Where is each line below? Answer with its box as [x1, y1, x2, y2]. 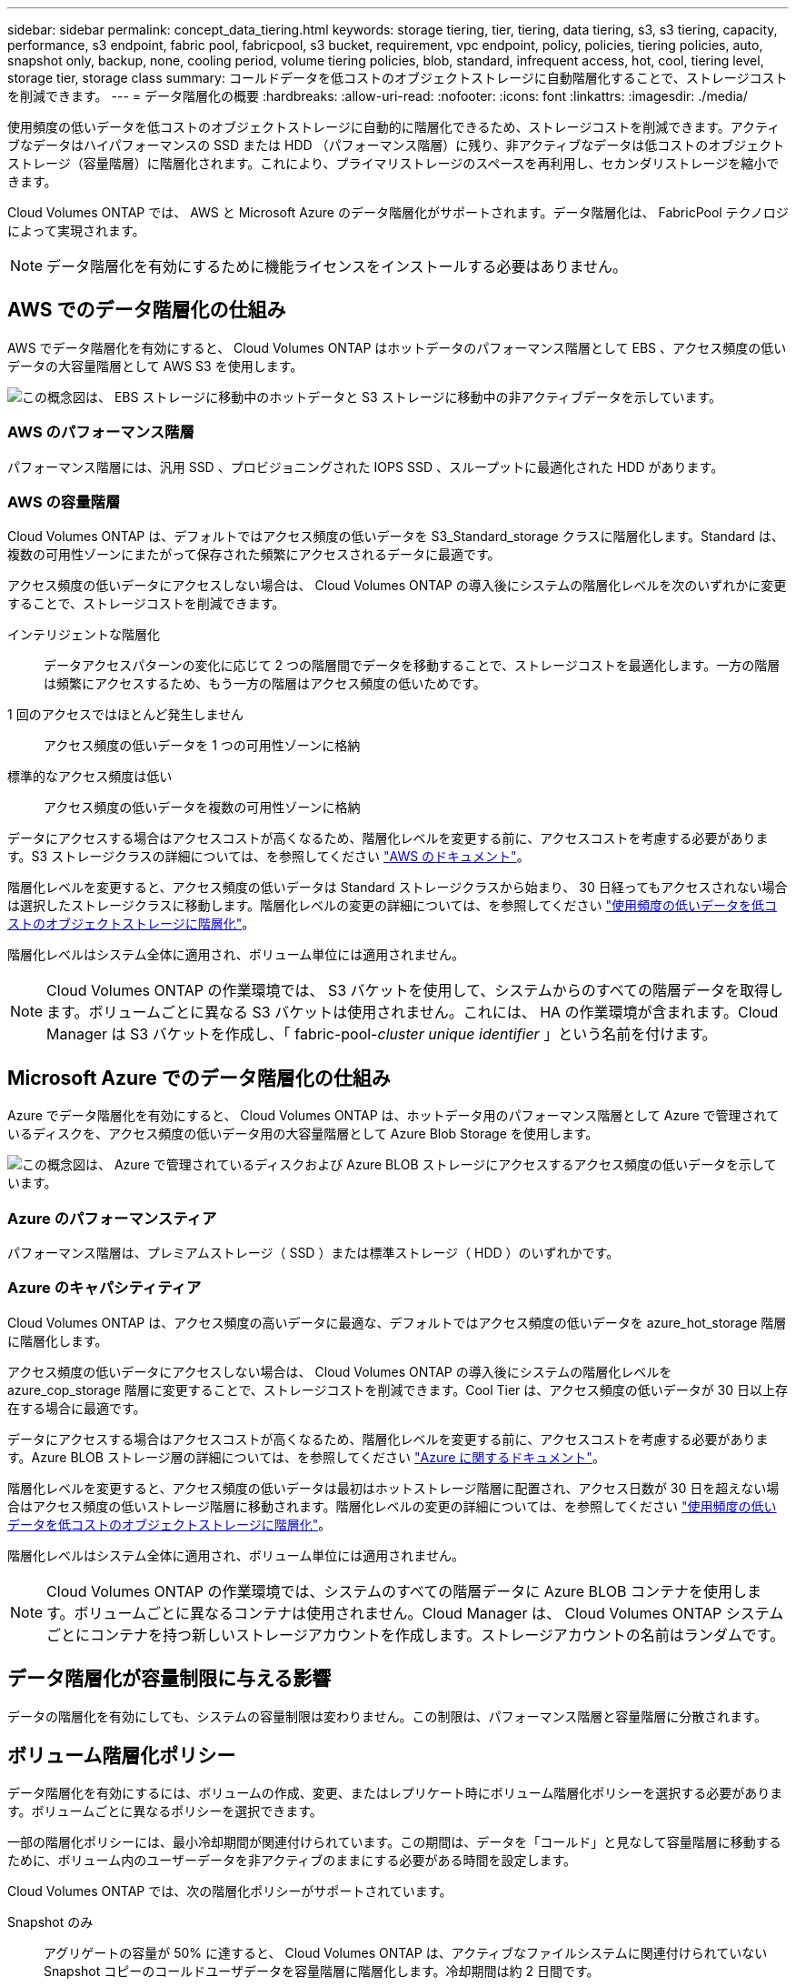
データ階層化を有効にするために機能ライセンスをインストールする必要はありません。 [46, 257, 628, 276]
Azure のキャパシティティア [7, 1279, 202, 1298]
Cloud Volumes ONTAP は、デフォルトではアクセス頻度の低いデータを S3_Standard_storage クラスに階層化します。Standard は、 [7, 528, 784, 545]
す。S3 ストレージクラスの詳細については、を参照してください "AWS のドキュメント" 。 [7, 848, 530, 865]
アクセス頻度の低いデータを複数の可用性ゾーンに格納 [44, 799, 361, 816]
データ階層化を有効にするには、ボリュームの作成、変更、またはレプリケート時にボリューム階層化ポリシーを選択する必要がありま [7, 1785, 783, 1801]
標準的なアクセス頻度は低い [7, 768, 173, 785]
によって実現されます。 [7, 223, 145, 238]
